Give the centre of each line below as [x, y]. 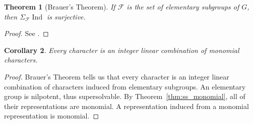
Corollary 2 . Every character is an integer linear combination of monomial [122, 50]
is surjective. [66, 16]
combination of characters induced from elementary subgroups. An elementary [125, 86]
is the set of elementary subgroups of [183, 6]
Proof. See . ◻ [26, 33]
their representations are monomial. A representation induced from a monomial [126, 106]
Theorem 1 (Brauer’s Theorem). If [60, 6]
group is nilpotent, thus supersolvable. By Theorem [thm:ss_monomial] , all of [125, 96]
